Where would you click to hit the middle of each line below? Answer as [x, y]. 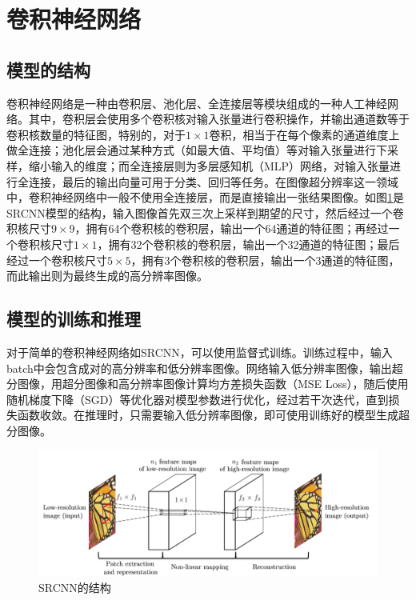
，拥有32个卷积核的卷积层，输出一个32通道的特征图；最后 [248, 244]
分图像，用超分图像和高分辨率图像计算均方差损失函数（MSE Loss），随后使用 [208, 384]
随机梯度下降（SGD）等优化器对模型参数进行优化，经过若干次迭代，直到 [198, 399]
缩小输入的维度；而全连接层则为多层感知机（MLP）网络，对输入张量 [209, 165]
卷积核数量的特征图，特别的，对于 [96, 134]
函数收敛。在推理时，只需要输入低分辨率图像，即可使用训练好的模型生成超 [213, 415]
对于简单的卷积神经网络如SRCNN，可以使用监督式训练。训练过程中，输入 [200, 352]
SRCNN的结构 [75, 588]
